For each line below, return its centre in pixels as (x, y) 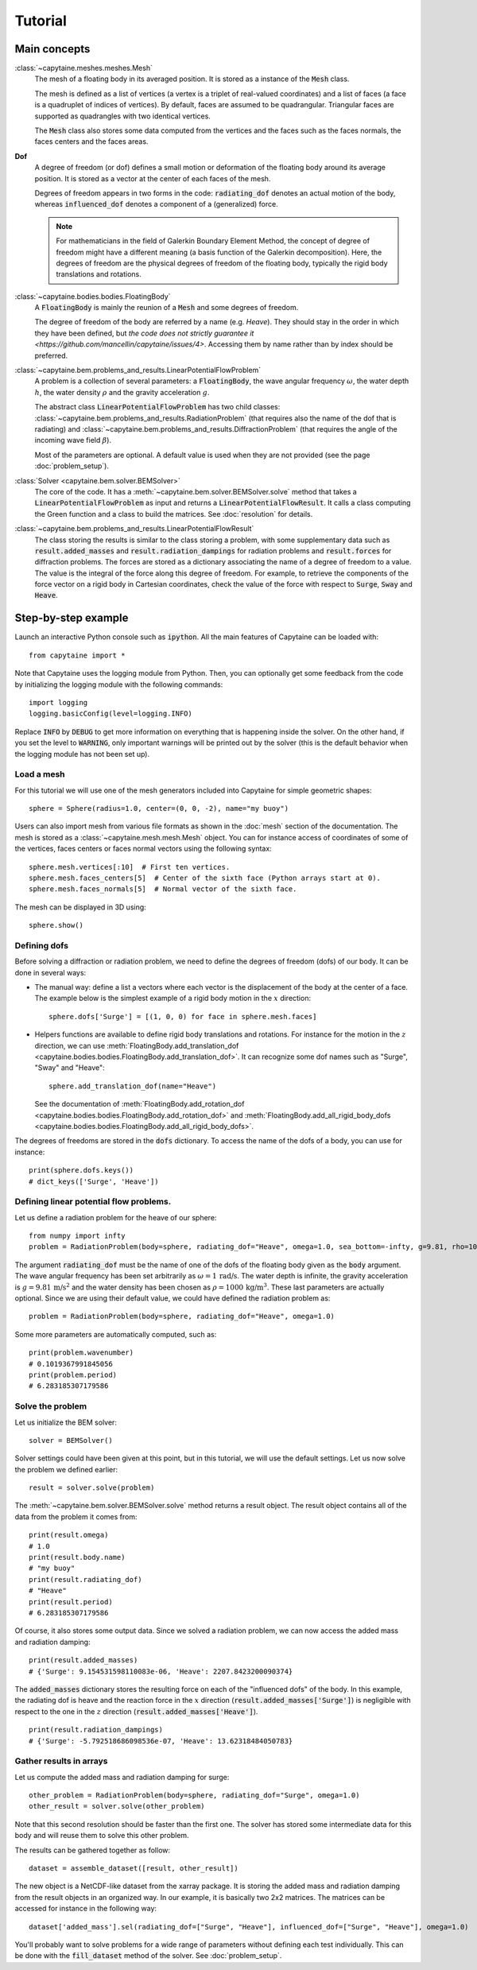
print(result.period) (71, 1602)
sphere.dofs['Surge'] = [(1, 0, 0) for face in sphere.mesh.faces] (183, 1016)
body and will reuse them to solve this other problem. (102, 1836)
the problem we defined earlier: (66, 1469)
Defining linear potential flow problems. (93, 1202)
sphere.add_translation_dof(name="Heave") (133, 1086)
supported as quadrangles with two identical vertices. (122, 116)
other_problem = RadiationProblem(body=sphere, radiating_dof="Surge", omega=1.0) (194, 1795)
